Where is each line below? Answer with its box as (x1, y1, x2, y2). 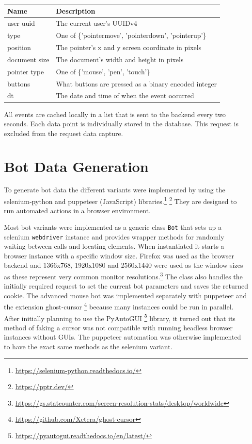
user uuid (7, 18, 35, 28)
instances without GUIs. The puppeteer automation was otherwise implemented (4, 332, 241, 342)
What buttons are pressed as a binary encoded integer (56, 78, 217, 88)
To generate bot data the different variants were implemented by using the (4, 185, 225, 195)
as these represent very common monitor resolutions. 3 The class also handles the (4, 270, 243, 281)
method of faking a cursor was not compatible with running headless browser (4, 322, 233, 332)
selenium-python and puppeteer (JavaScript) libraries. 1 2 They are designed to (4, 195, 237, 206)
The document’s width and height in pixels (56, 54, 184, 64)
